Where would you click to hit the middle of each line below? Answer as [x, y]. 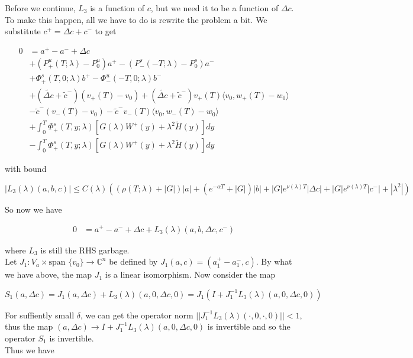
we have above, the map [48, 274]
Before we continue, [40, 8]
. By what [274, 261]
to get [106, 31]
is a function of [117, 8]
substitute [23, 31]
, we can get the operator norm [137, 315]
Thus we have [30, 349]
